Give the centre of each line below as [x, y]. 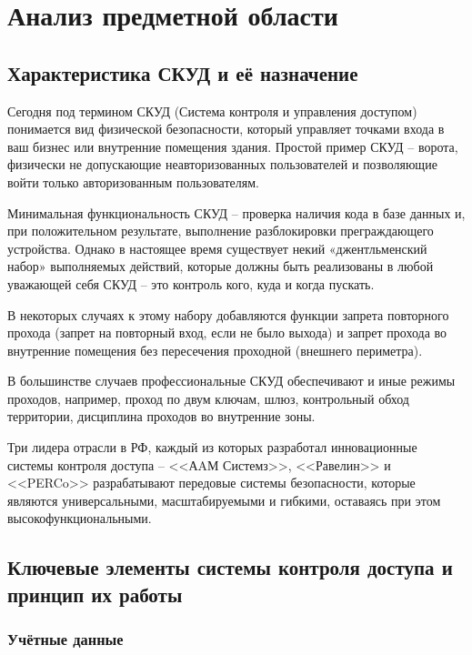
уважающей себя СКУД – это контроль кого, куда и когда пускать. [191, 283]
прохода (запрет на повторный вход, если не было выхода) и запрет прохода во [227, 333]
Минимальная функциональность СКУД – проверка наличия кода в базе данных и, [236, 212]
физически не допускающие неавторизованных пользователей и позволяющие [222, 164]
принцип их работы [95, 594]
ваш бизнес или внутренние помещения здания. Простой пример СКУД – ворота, [233, 146]
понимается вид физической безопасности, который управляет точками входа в [226, 129]
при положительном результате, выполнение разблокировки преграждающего [221, 231]
